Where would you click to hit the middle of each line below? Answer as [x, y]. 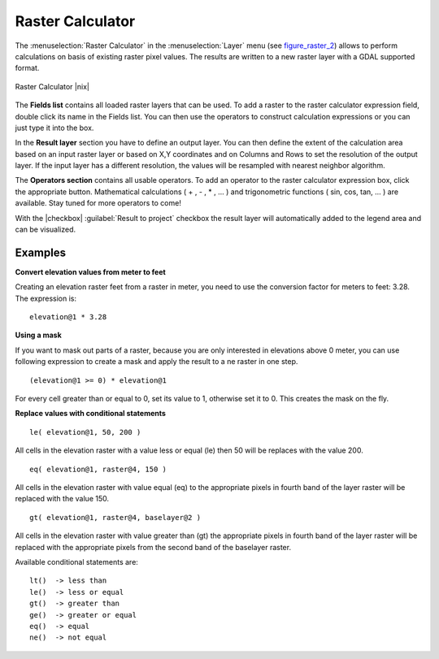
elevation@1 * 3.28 [68, 317]
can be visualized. [46, 230]
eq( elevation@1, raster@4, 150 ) [98, 469]
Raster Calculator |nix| [52, 86]
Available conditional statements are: [76, 561]
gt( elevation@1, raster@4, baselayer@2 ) [115, 517]
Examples [41, 252]
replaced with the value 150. [62, 499]
